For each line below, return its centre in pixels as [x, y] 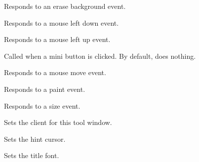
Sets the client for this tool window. [58, 122]
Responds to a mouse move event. [55, 72]
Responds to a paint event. [45, 89]
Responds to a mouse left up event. [57, 39]
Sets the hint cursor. [35, 139]
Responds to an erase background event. [65, 6]
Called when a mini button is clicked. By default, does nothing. [100, 56]
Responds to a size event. [42, 105]
